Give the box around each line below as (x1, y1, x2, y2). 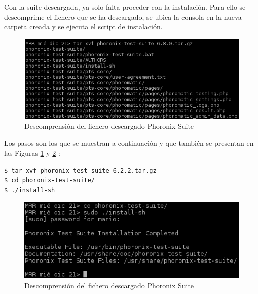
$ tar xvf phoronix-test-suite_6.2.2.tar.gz (4, 167, 157, 174)
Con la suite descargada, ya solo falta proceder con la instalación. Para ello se (4, 2, 246, 12)
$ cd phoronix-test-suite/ (4, 177, 95, 184)
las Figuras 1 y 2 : (4, 148, 60, 158)
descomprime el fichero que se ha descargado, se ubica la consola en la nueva (4, 11, 242, 22)
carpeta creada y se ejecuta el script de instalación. (4, 21, 163, 32)
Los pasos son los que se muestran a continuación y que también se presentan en (4, 138, 254, 148)
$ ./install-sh (4, 186, 55, 194)
